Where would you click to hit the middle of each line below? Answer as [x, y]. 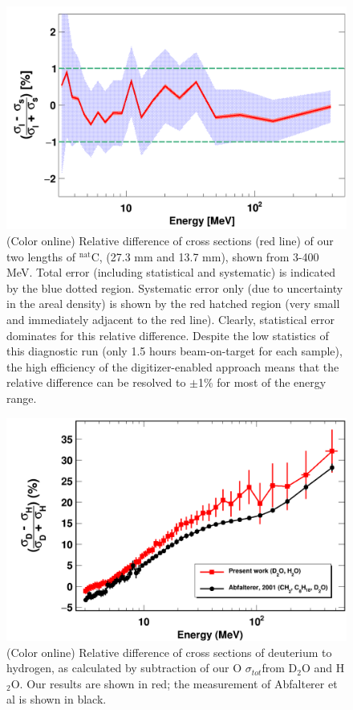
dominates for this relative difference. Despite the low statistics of [168, 335]
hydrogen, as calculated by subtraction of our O [124, 668]
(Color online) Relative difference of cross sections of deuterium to [169, 652]
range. [22, 398]
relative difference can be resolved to [96, 382]
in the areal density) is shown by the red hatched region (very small [173, 304]
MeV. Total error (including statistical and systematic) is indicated [171, 272]
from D [280, 668]
